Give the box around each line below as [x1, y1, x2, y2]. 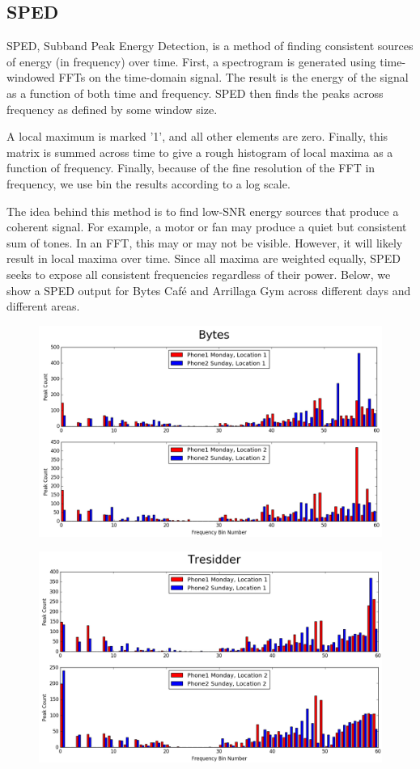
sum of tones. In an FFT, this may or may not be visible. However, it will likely [6, 234, 403, 251]
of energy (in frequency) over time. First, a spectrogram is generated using [6, 53, 376, 70]
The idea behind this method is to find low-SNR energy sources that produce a [6, 202, 399, 219]
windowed [6, 69, 55, 86]
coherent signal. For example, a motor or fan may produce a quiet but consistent [6, 218, 407, 235]
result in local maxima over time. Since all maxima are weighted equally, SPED [6, 250, 401, 267]
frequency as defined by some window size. [6, 100, 218, 117]
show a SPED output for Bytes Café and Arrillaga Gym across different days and [6, 281, 411, 298]
